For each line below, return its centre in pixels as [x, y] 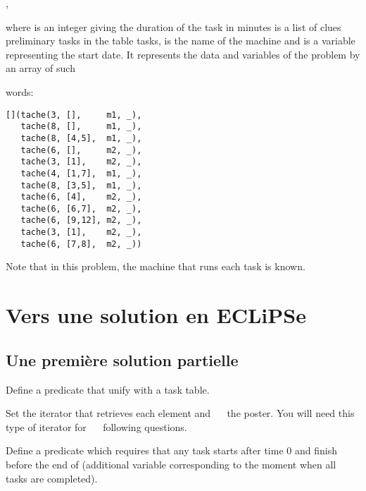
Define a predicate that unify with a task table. [108, 389]
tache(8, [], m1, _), [81, 127]
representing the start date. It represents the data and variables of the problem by [183, 54]
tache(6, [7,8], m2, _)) [81, 244]
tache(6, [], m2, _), [81, 150]
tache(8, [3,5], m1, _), [81, 185]
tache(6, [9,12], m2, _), [81, 220]
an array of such [40, 68]
